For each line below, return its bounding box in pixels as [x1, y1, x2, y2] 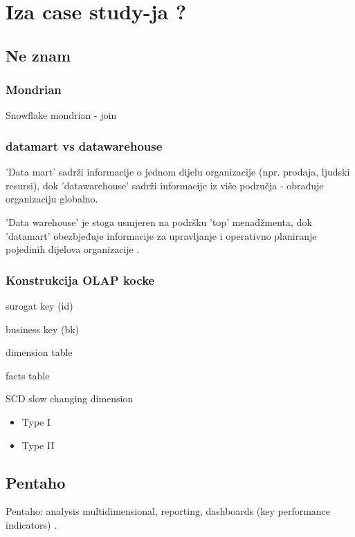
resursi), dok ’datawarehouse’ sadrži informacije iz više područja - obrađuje [6, 178, 324, 192]
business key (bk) [6, 321, 80, 336]
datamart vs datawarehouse [6, 137, 163, 154]
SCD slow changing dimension [6, 391, 134, 406]
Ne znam [6, 44, 71, 66]
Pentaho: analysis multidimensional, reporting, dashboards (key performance [6, 504, 331, 518]
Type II [21, 437, 55, 452]
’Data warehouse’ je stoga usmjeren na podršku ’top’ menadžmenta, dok [6, 214, 312, 229]
